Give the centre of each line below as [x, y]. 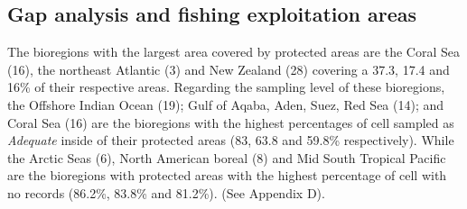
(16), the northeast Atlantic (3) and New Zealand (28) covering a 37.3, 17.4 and [229, 69]
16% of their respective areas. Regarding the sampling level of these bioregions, [226, 87]
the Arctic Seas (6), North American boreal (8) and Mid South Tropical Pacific [227, 157]
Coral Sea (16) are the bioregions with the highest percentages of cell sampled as [231, 122]
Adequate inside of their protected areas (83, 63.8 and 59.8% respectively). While [231, 140]
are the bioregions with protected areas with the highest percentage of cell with [227, 175]
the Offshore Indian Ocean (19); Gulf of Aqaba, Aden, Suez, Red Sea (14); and [226, 104]
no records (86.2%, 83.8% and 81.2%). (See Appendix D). [166, 192]
